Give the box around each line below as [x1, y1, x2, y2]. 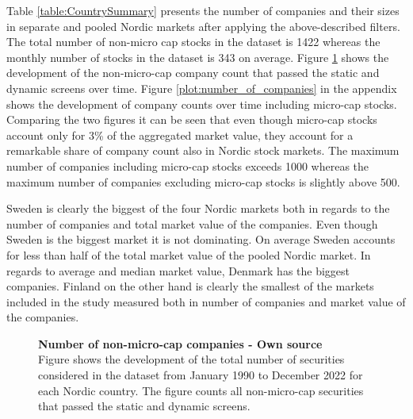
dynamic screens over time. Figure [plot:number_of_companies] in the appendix [6, 79, 397, 96]
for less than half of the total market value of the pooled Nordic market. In [6, 246, 371, 263]
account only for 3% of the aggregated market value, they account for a [6, 126, 354, 143]
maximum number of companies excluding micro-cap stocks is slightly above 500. [6, 173, 400, 190]
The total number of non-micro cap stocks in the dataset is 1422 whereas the [6, 33, 380, 50]
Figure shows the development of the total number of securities [38, 351, 345, 367]
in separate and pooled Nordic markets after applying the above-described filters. [6, 17, 400, 34]
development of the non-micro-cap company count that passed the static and [6, 64, 380, 81]
